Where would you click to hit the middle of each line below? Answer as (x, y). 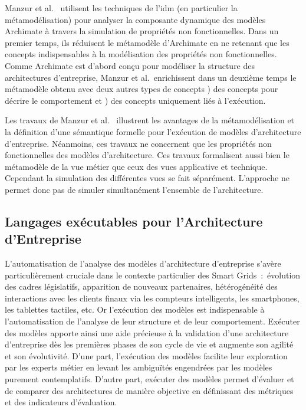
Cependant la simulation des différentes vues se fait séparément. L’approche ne (147, 178)
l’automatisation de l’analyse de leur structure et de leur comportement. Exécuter (152, 321)
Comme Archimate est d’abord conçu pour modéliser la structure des (130, 65)
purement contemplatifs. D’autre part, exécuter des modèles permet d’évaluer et (149, 379)
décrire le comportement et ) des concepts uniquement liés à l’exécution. (135, 100)
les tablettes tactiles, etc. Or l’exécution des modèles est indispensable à (135, 309)
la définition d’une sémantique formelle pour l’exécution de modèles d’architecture (153, 131)
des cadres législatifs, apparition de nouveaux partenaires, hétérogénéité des (141, 286)
